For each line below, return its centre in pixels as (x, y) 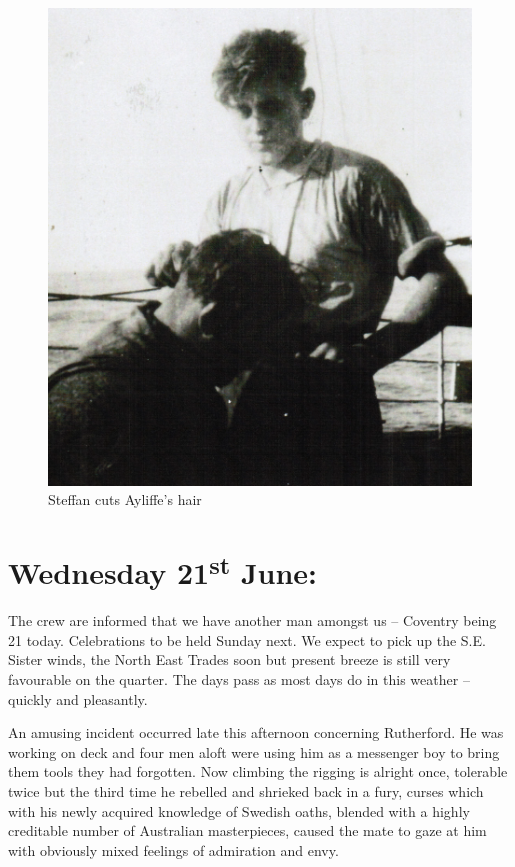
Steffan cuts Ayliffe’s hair (125, 499)
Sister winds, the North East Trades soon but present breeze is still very (229, 659)
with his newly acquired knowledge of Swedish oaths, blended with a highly (239, 810)
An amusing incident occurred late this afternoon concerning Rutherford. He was (256, 732)
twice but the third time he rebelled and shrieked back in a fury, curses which (246, 791)
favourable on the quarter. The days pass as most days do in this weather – (239, 679)
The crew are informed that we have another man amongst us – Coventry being (252, 620)
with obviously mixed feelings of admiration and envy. (173, 849)
